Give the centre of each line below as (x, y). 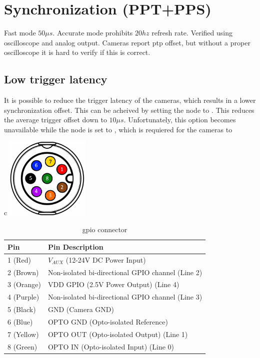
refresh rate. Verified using (192, 33)
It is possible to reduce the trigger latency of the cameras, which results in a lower (130, 100)
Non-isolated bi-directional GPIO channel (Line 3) (125, 297)
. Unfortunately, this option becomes (180, 120)
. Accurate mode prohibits (93, 33)
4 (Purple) (23, 297)
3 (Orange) (24, 284)
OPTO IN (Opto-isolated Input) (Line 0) (111, 346)
